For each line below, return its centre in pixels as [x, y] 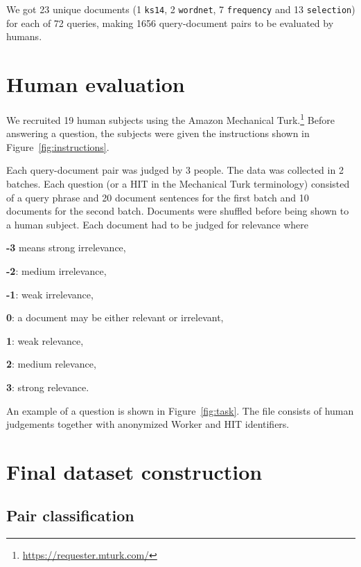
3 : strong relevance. [48, 387]
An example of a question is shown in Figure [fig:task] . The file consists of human [180, 410]
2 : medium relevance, [51, 364]
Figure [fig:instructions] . [58, 146]
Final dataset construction [134, 471]
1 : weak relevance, [45, 340]
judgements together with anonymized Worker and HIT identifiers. [148, 424]
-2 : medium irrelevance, [56, 270]
